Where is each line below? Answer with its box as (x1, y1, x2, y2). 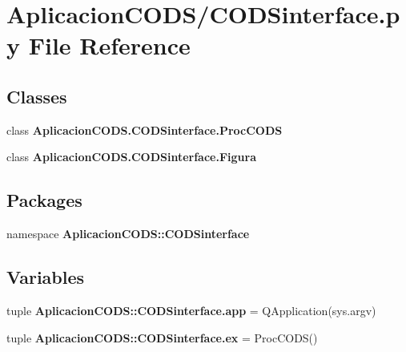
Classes (6, 83, 67, 108)
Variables (6, 265, 85, 289)
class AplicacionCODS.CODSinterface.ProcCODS (6, 121, 283, 138)
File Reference (28, 29, 191, 62)
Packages (6, 188, 82, 212)
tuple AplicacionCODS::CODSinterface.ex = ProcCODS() (6, 329, 318, 346)
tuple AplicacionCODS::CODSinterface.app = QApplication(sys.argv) (6, 301, 376, 318)
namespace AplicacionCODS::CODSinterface (6, 225, 250, 242)
